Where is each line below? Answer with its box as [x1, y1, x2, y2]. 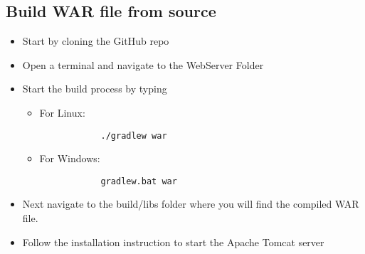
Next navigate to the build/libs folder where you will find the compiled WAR [22, 196, 359, 211]
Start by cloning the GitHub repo [22, 33, 169, 48]
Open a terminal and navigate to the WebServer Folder [22, 57, 264, 72]
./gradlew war [100, 130, 167, 141]
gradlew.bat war [100, 176, 177, 186]
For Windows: [39, 151, 100, 166]
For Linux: [39, 105, 85, 120]
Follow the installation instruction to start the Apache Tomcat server [22, 234, 324, 249]
